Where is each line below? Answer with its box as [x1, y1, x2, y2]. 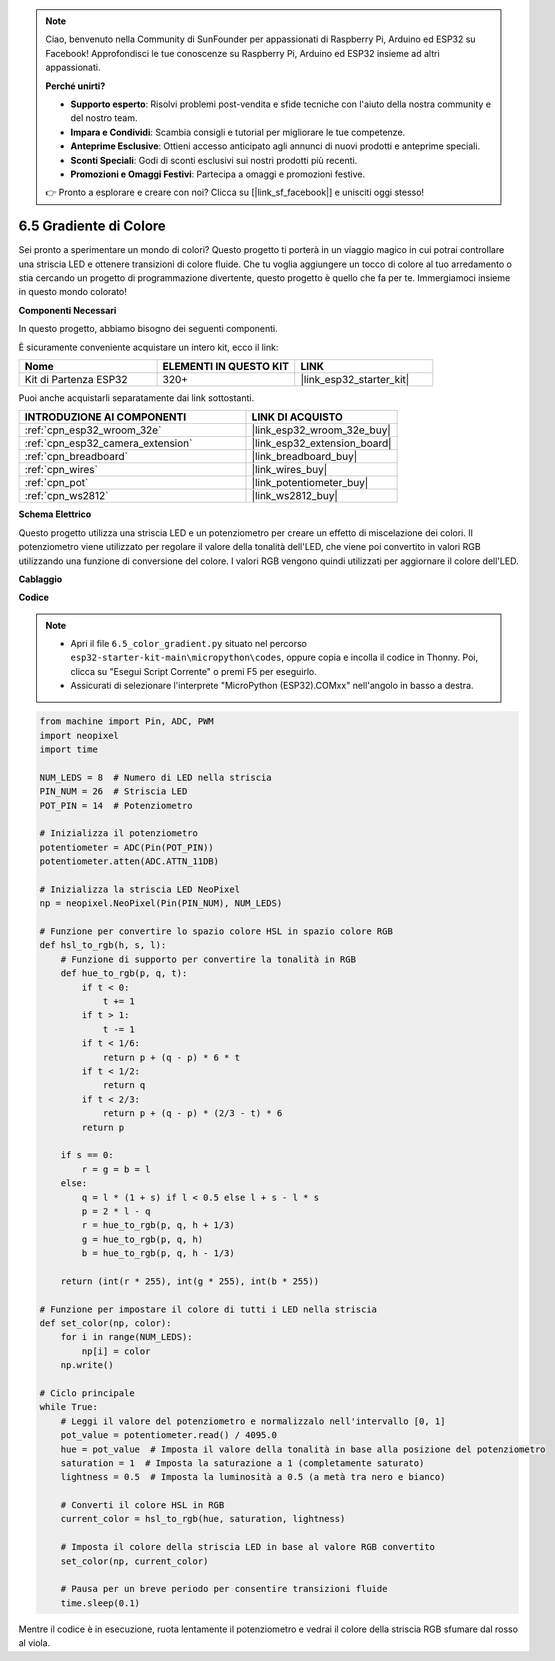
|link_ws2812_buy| [251, 489, 339, 503]
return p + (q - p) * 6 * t [102, 1051, 240, 1063]
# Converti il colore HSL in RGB [60, 1500, 225, 1511]
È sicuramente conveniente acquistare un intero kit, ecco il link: [18, 341, 279, 353]
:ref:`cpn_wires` [24, 463, 99, 477]
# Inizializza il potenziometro [39, 828, 199, 839]
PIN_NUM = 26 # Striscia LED [39, 786, 188, 797]
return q [102, 1080, 146, 1091]
